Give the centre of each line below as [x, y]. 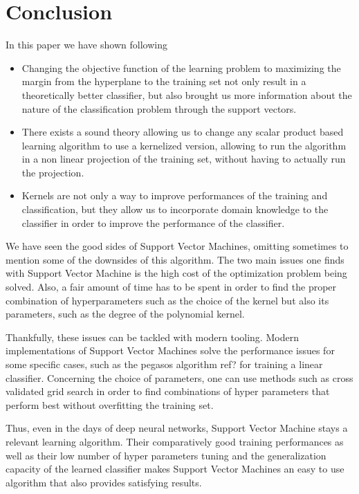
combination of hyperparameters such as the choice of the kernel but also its [167, 300]
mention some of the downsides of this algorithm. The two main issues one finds [175, 259]
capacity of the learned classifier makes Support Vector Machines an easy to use [175, 469]
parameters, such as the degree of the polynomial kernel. [125, 314]
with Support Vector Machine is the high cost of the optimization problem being [176, 273]
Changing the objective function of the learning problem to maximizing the [181, 67]
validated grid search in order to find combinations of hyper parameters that [168, 391]
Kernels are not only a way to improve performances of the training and [175, 195]
